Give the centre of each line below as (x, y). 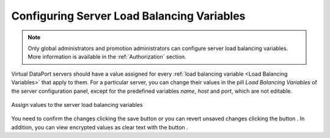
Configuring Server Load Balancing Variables (128, 16)
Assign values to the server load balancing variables (77, 104)
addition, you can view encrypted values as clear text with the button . (100, 127)
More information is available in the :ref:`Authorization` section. (107, 57)
